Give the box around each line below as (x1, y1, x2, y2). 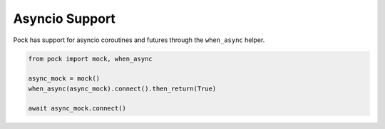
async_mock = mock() (28, 75, 100, 83)
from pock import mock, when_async (28, 54, 153, 63)
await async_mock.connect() (28, 104, 126, 113)
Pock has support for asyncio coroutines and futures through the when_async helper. (13, 36, 265, 44)
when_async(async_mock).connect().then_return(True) (28, 84, 217, 93)
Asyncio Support (13, 11, 115, 26)
